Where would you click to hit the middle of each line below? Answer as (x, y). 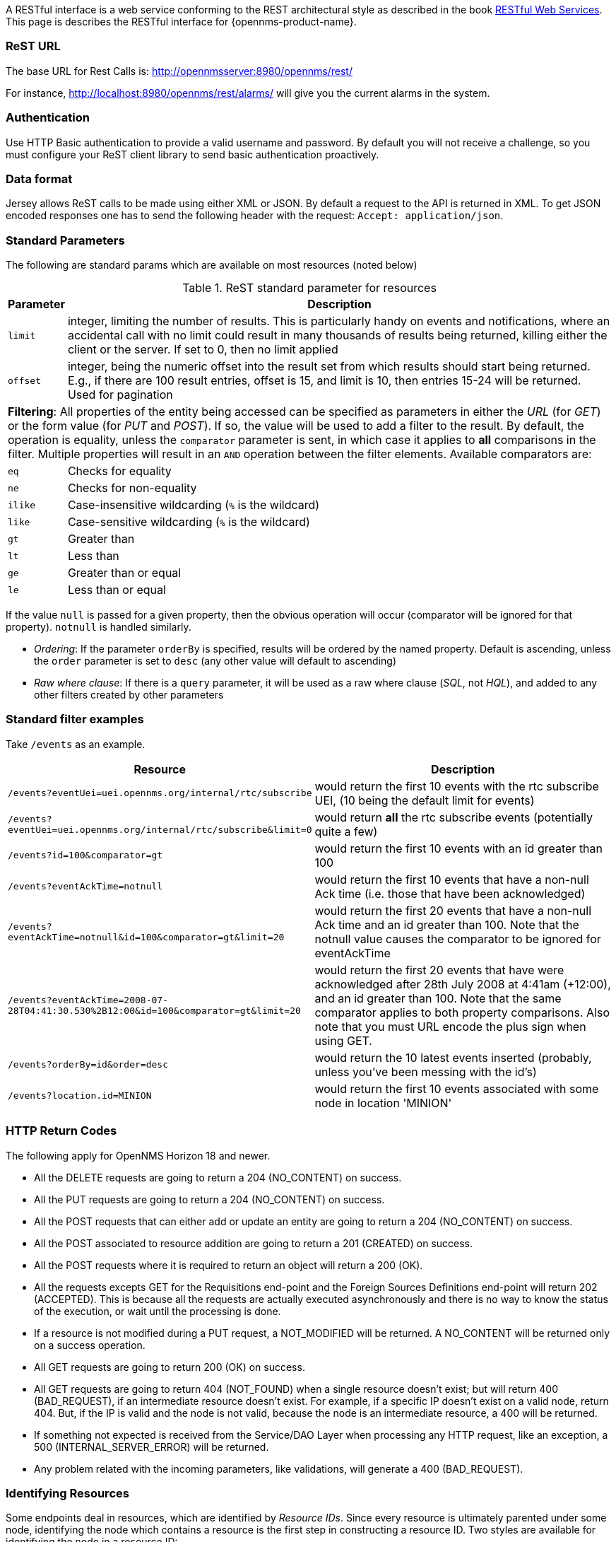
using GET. (343, 1040)
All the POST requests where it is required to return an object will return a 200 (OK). (229, 1265)
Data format (39, 179)
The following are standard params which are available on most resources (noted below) (212, 265)
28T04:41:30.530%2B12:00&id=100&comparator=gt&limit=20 (154, 1010)
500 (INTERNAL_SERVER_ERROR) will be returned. (152, 1447)
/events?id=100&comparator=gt (85, 855)
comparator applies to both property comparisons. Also (462, 1012)
